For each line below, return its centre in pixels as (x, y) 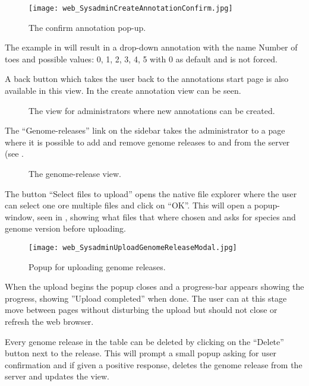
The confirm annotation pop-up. (87, 27)
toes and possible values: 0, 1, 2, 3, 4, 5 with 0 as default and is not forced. (141, 58)
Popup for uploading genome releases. (97, 266)
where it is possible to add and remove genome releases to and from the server (147, 142)
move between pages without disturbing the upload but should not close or (141, 310)
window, (20, 216)
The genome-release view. (75, 173)
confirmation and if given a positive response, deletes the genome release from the (154, 364)
